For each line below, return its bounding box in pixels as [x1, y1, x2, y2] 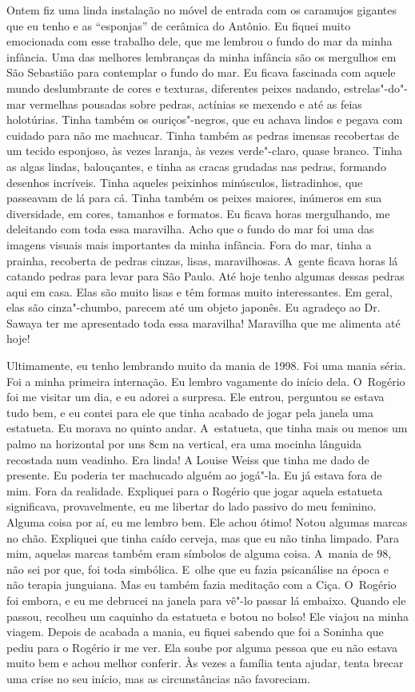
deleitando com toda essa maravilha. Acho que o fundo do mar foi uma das [6, 221, 374, 237]
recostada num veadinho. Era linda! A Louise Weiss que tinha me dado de [6, 451, 369, 467]
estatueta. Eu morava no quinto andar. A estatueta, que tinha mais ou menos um [6, 420, 408, 436]
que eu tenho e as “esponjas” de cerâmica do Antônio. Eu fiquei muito [6, 17, 351, 34]
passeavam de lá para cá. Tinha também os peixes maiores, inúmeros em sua [6, 189, 382, 206]
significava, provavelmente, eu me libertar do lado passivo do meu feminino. [6, 498, 377, 515]
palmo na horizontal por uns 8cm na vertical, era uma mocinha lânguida [6, 435, 361, 452]
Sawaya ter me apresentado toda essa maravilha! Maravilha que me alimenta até [6, 314, 401, 331]
